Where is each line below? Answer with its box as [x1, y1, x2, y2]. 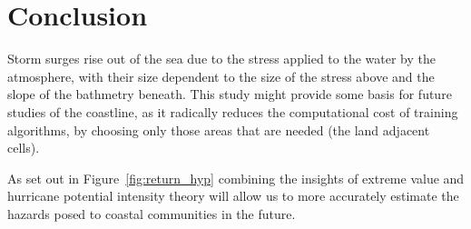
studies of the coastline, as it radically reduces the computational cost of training [7, 102, 458, 121]
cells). [7, 138, 40, 157]
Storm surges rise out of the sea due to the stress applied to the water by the [7, 49, 437, 68]
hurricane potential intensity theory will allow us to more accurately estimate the [7, 186, 459, 205]
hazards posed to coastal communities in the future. [7, 204, 296, 223]
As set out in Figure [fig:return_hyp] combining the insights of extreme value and [7, 168, 465, 187]
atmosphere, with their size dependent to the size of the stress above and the [7, 66, 435, 85]
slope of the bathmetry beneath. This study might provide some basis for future [7, 85, 452, 104]
